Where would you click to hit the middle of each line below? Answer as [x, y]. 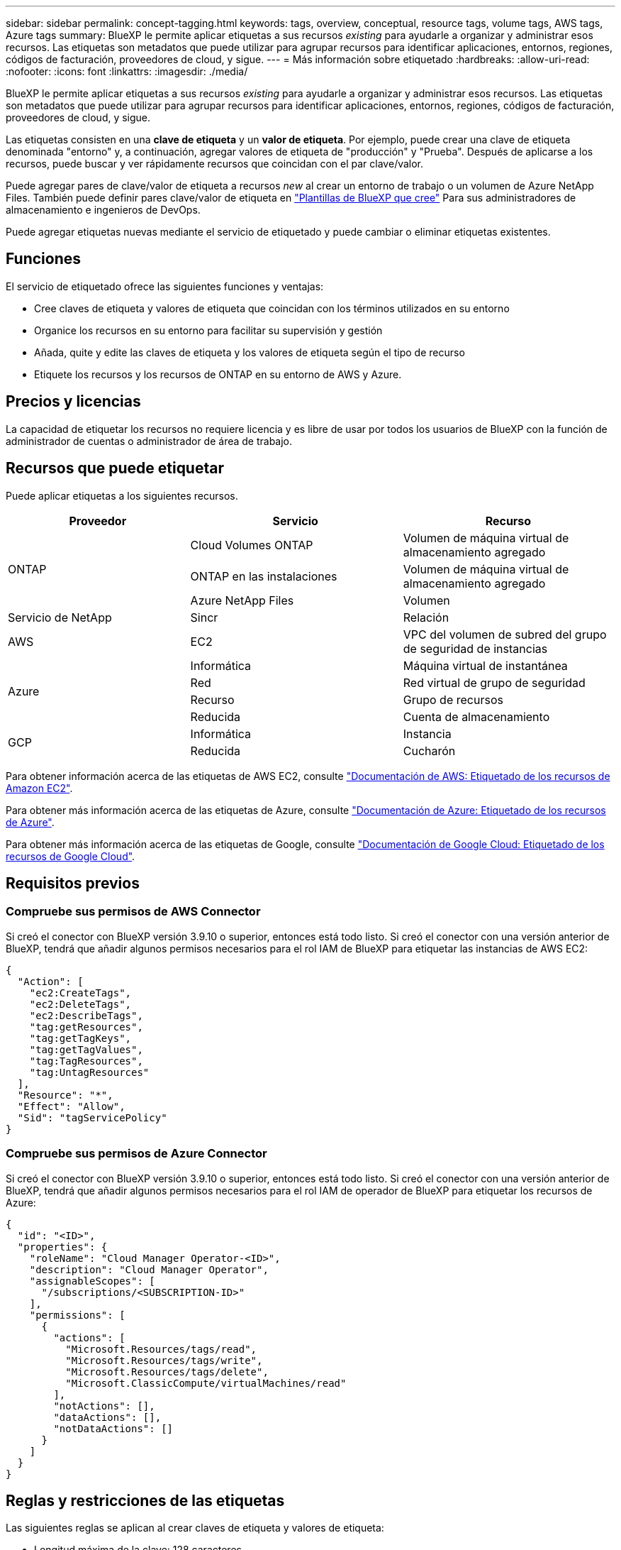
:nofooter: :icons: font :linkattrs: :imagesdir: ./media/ [127, 71]
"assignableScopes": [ [92, 1281]
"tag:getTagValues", [86, 1049]
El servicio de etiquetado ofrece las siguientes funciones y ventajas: [165, 286]
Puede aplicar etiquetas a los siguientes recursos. [122, 495]
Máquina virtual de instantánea [485, 665]
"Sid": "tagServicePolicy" [92, 1117]
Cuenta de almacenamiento [476, 716]
